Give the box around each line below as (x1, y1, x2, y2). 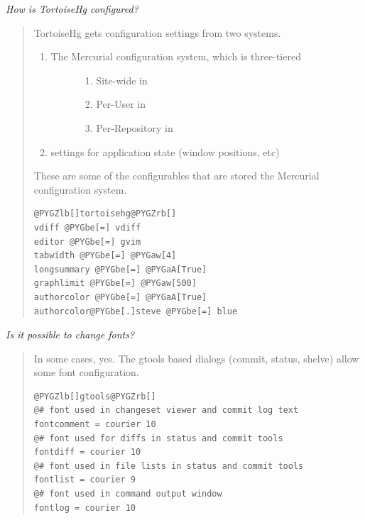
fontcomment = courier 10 (33, 419, 156, 430)
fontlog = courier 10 (33, 502, 136, 513)
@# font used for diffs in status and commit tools (33, 433, 283, 443)
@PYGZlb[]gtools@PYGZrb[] (33, 391, 156, 402)
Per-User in (96, 96, 146, 111)
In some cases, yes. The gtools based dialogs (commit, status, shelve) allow (33, 350, 359, 365)
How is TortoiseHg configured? (6, 1, 138, 16)
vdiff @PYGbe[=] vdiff (33, 222, 141, 233)
